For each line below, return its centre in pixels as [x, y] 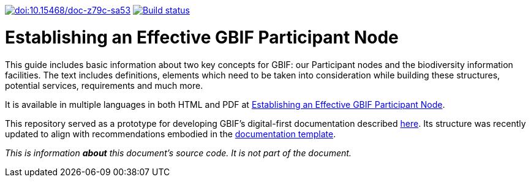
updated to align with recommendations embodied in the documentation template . [171, 134]
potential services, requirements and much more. [104, 85]
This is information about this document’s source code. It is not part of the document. [178, 153]
